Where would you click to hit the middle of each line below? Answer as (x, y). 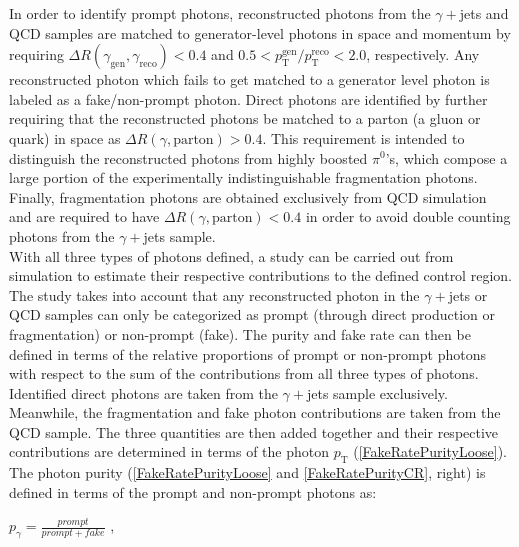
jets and (484, 13)
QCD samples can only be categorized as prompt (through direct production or (252, 314)
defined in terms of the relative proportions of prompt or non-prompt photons (247, 353)
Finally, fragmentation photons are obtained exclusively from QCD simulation (248, 196)
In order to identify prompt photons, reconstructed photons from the (220, 13)
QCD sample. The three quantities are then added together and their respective (254, 431)
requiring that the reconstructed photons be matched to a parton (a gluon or (245, 118)
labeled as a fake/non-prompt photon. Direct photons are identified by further (248, 98)
